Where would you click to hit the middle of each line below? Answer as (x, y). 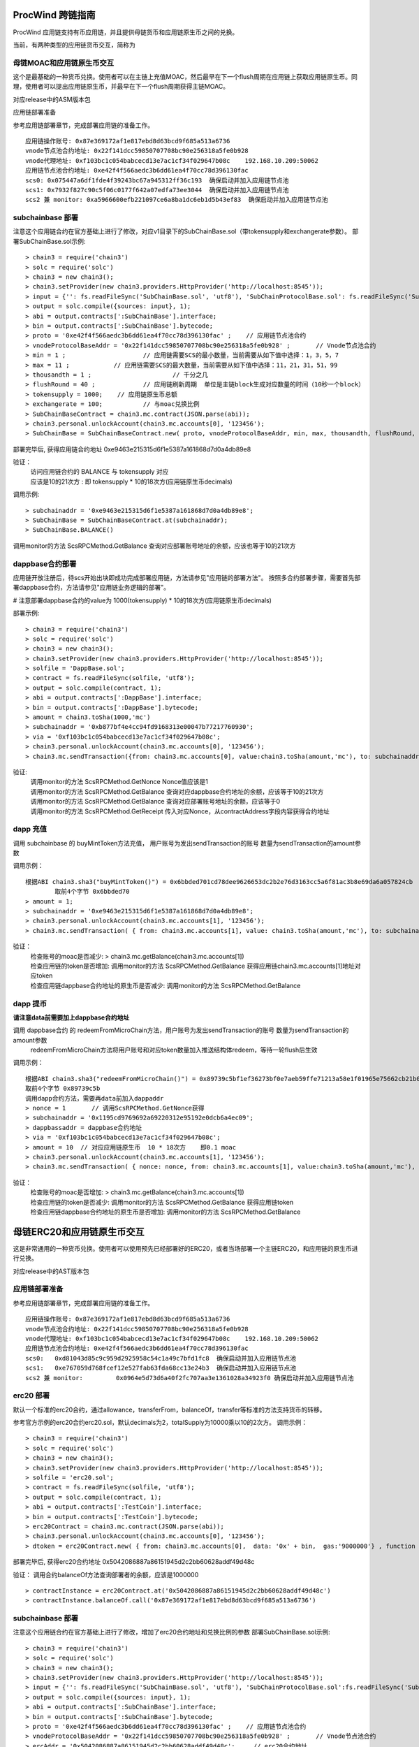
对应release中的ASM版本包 (52, 99)
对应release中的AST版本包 (51, 1271)
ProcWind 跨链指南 (54, 15)
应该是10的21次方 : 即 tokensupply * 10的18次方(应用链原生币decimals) (132, 481)
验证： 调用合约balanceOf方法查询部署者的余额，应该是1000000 (106, 1574)
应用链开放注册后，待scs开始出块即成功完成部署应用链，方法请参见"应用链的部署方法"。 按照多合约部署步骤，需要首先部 (187, 577)
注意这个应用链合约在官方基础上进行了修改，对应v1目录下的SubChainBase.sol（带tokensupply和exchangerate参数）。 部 (186, 231)
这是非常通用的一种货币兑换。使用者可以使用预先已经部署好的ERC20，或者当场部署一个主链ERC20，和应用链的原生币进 (186, 1248)
